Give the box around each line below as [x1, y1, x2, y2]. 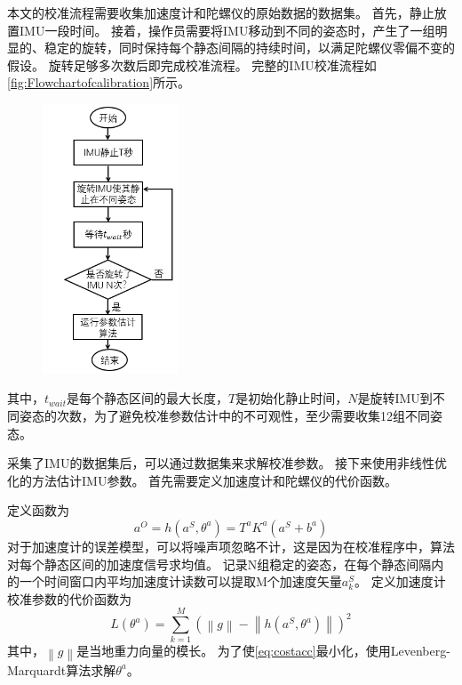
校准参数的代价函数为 [7, 589, 131, 608]
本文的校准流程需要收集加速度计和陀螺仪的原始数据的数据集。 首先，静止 [7, 4, 434, 21]
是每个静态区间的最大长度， [66, 389, 228, 407]
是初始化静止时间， [235, 389, 348, 407]
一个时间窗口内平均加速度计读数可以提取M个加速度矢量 [19, 572, 342, 591]
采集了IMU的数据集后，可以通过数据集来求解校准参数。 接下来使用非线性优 [7, 454, 448, 472]
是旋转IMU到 [357, 389, 433, 407]
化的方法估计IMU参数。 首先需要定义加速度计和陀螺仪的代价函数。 [7, 471, 398, 489]
